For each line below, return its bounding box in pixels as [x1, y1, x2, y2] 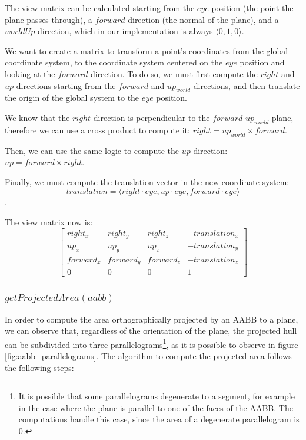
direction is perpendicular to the [93, 111, 210, 123]
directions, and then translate [193, 79, 300, 91]
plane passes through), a [5, 13, 92, 25]
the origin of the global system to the [5, 91, 139, 104]
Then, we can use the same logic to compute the [5, 144, 179, 156]
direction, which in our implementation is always [37, 25, 213, 37]
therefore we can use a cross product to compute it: [5, 123, 190, 136]
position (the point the [211, 2, 294, 14]
